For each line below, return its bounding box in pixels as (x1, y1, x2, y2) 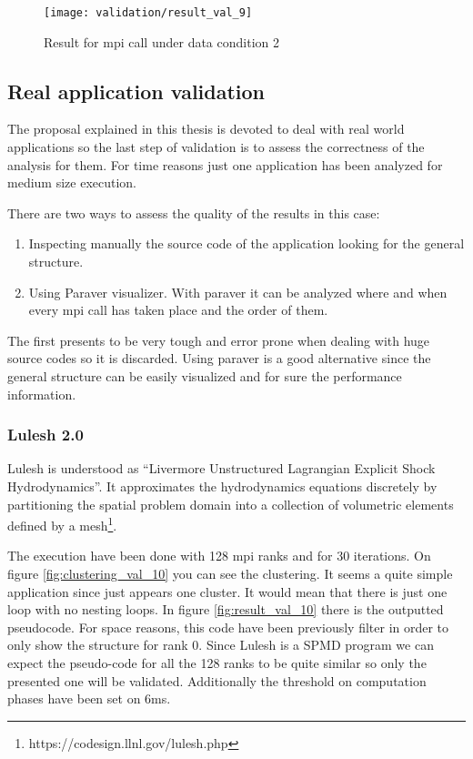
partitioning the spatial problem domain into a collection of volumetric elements (7, 494, 454, 513)
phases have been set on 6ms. (7, 689, 171, 708)
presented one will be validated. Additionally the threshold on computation (7, 671, 427, 690)
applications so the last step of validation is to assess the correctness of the (7, 137, 425, 157)
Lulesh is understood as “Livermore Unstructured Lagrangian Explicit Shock (7, 459, 436, 478)
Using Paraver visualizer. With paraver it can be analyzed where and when (28, 282, 448, 301)
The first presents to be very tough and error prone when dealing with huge (7, 330, 430, 349)
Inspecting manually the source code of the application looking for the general (28, 234, 465, 253)
